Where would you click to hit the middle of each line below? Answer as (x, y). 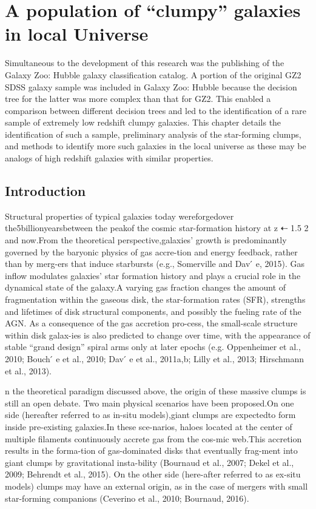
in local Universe (77, 34)
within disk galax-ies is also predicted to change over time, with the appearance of (158, 335)
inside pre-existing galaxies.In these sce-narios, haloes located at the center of (149, 426)
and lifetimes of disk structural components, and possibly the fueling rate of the (153, 311)
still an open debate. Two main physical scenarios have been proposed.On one (150, 403)
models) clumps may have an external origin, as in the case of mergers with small (156, 486)
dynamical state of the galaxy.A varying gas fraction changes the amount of (146, 287)
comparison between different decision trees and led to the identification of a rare (156, 110)
